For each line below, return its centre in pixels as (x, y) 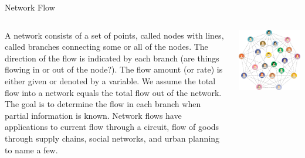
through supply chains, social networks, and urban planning (112, 138)
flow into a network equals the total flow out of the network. (113, 92)
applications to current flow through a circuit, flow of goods (112, 127)
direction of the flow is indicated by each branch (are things (112, 58)
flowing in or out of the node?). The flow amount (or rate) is (114, 69)
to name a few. (31, 150)
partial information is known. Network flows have (93, 115)
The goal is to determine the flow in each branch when (103, 104)
